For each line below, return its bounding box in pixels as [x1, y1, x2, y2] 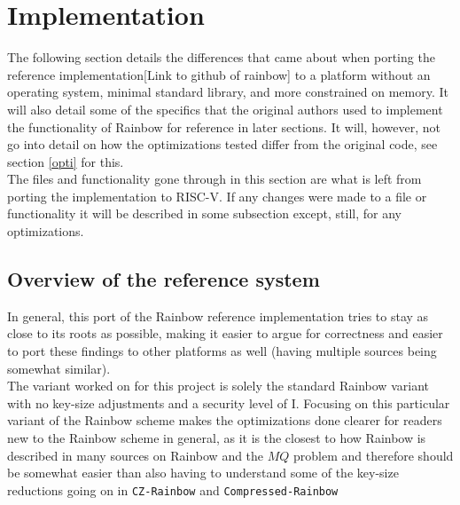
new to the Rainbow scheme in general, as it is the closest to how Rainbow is [7, 429, 426, 447]
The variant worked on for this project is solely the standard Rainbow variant [7, 376, 429, 395]
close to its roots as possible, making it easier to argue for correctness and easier [7, 324, 443, 343]
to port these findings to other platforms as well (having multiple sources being [7, 342, 437, 360]
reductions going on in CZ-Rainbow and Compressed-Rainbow [7, 480, 339, 499]
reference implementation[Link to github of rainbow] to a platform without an [7, 65, 431, 83]
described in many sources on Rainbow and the [7, 446, 264, 464]
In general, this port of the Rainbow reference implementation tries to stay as [7, 306, 429, 325]
